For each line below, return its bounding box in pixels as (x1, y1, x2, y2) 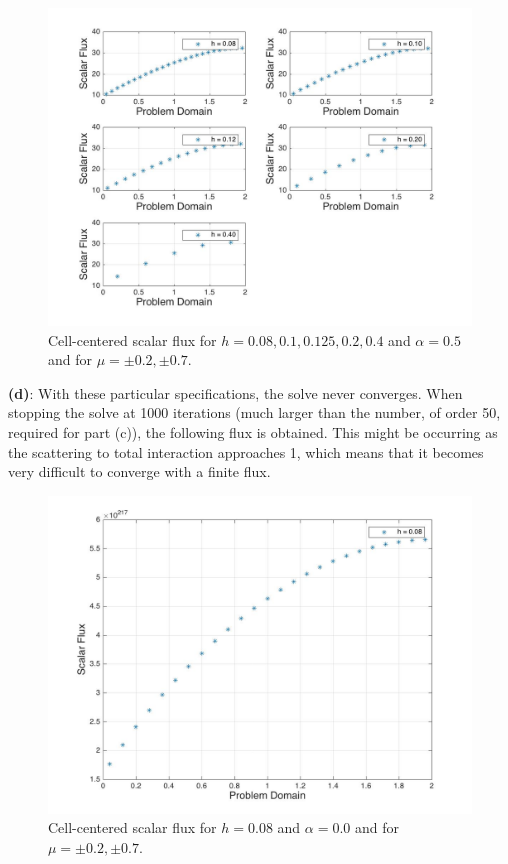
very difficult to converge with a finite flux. (8, 461, 271, 482)
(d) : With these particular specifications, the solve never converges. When (8, 382, 463, 403)
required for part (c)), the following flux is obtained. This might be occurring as (8, 421, 498, 442)
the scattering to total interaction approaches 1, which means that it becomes (8, 441, 484, 462)
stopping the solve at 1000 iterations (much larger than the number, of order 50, (8, 402, 501, 423)
